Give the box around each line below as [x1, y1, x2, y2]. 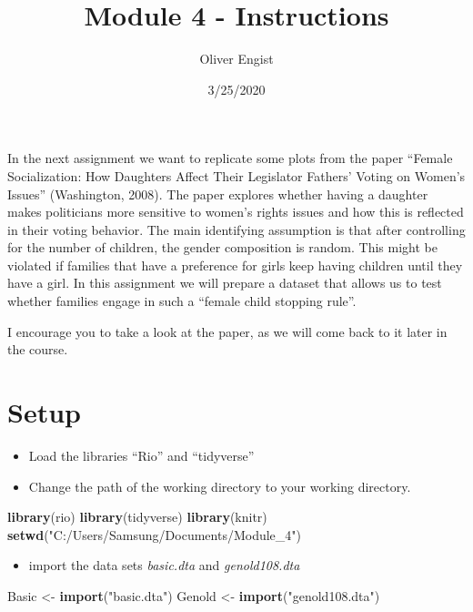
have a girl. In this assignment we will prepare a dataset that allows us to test [7, 273, 442, 292]
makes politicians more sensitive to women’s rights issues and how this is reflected [7, 202, 464, 221]
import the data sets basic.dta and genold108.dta [28, 556, 300, 575]
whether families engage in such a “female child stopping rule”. [7, 291, 357, 311]
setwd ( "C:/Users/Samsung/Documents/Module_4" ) [7, 525, 301, 544]
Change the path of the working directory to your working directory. [28, 476, 411, 495]
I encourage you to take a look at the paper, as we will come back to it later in [7, 321, 448, 341]
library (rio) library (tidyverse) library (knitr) [7, 507, 267, 526]
